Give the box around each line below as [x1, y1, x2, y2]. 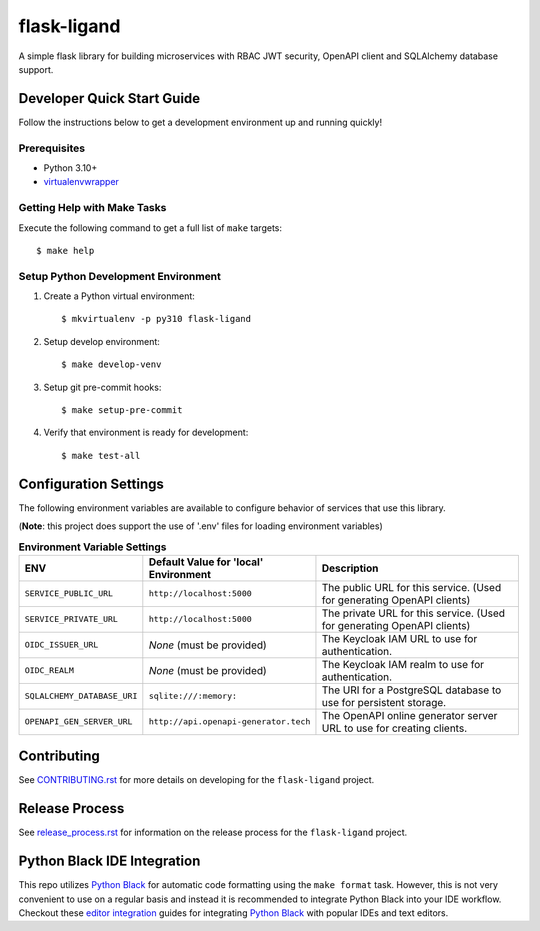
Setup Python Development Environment [18, 269, 222, 283]
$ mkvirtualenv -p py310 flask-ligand [61, 313, 252, 325]
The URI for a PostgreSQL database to [321, 683, 502, 697]
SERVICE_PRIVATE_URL [24, 614, 119, 625]
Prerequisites [18, 141, 85, 155]
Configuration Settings [18, 475, 165, 492]
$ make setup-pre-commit [61, 405, 183, 415]
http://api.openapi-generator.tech [148, 716, 311, 727]
